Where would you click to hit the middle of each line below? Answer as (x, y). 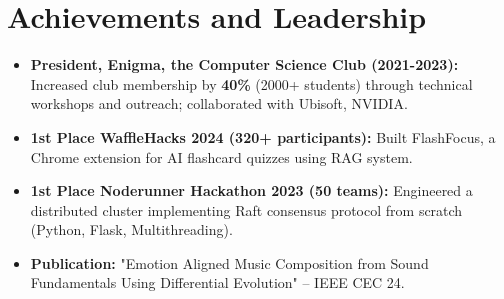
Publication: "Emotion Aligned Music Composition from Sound (229, 262)
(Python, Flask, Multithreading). (131, 229)
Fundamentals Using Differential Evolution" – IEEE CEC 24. (217, 282)
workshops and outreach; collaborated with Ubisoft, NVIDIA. (219, 103)
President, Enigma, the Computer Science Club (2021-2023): (244, 64)
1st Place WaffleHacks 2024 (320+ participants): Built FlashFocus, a (263, 136)
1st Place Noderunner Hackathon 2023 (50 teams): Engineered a (251, 190)
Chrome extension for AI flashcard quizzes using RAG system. (221, 156)
